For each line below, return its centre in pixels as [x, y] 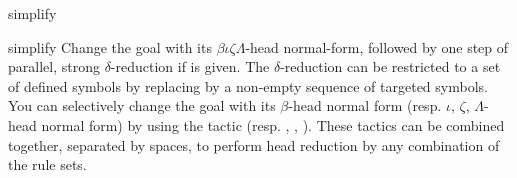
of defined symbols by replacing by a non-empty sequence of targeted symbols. [248, 85]
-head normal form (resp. [365, 105]
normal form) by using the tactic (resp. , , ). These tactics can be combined [273, 124]
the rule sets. [47, 164]
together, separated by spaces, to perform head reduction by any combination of [254, 144]
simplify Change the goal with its [110, 46]
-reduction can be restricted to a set [390, 66]
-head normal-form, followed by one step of [377, 46]
